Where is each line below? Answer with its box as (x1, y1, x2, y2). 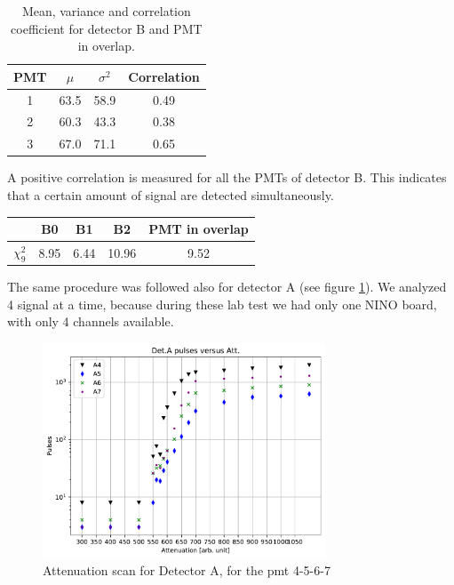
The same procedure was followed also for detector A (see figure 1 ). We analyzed (7, 277, 447, 296)
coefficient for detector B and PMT (11, 19, 203, 37)
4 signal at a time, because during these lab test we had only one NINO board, (7, 294, 437, 313)
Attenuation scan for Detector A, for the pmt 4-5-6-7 (43, 561, 331, 580)
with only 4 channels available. (7, 312, 174, 331)
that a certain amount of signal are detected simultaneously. (7, 186, 334, 204)
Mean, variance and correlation (21, 2, 191, 20)
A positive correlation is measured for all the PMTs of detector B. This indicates (7, 168, 447, 187)
